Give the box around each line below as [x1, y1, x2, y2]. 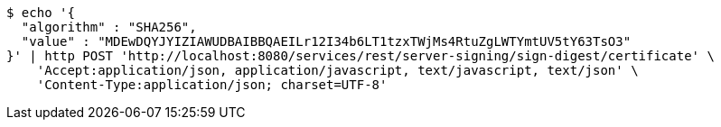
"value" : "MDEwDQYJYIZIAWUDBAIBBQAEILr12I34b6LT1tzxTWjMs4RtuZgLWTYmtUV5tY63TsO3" [21, 34, 632, 49]
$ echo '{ [6, 5, 75, 20]
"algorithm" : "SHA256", [21, 20, 197, 34]
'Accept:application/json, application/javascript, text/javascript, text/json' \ [36, 63, 639, 77]
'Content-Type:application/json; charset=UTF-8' [36, 77, 388, 92]
